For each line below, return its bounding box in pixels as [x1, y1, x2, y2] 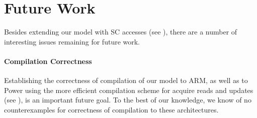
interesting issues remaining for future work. [4, 36, 140, 46]
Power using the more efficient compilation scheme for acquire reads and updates [4, 84, 253, 95]
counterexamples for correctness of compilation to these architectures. [4, 104, 219, 114]
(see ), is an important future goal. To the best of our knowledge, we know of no [4, 94, 251, 105]
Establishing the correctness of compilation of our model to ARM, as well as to [4, 75, 248, 85]
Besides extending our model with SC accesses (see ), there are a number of [4, 26, 237, 37]
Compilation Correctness [4, 55, 92, 66]
